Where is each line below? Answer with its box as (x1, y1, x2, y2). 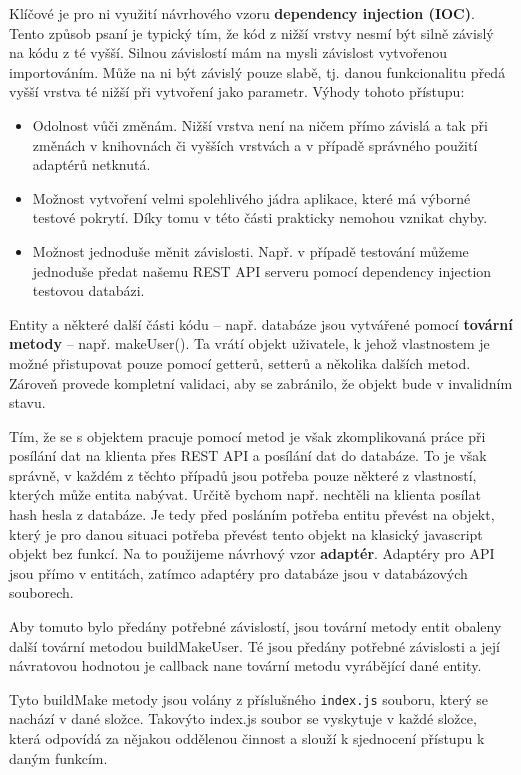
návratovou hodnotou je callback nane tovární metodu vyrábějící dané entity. (9, 655, 482, 676)
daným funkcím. (9, 747, 108, 768)
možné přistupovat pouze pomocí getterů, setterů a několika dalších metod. (9, 352, 471, 373)
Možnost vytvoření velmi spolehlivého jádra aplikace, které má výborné (32, 187, 471, 208)
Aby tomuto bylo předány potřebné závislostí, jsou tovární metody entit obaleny (9, 616, 502, 637)
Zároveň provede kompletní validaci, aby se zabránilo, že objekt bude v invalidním (9, 372, 513, 393)
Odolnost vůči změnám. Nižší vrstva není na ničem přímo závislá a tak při (32, 114, 488, 135)
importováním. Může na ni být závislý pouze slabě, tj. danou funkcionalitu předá (9, 61, 506, 82)
